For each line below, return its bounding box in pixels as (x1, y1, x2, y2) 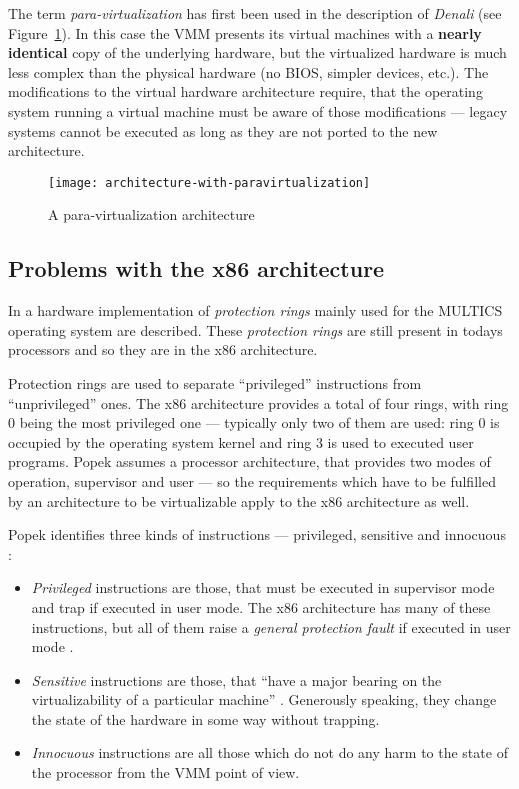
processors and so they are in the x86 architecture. (8, 339, 318, 360)
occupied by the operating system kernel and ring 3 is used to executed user (8, 431, 474, 452)
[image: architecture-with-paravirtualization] (48, 175, 371, 190)
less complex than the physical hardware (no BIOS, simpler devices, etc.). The (8, 61, 489, 82)
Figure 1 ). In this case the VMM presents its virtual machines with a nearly (8, 22, 482, 43)
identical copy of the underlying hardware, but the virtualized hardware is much (8, 42, 507, 63)
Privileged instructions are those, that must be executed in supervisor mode (31, 577, 495, 598)
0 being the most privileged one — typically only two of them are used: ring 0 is (8, 412, 500, 433)
